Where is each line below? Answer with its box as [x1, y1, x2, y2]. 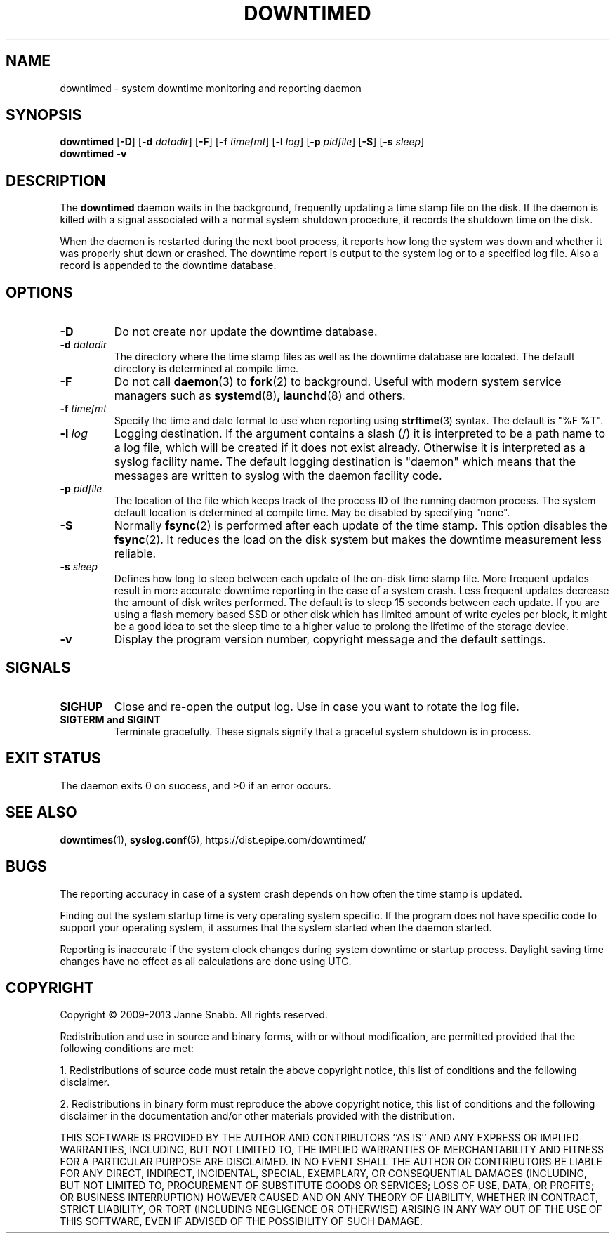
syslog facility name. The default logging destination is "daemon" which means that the [114, 454, 576, 469]
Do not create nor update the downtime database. [114, 324, 378, 339]
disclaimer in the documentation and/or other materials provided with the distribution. [60, 1110, 455, 1122]
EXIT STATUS [6, 749, 101, 768]
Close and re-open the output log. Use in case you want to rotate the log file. [114, 699, 520, 714]
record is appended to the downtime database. [60, 259, 277, 272]
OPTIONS [6, 283, 73, 301]
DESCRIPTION [6, 171, 106, 190]
